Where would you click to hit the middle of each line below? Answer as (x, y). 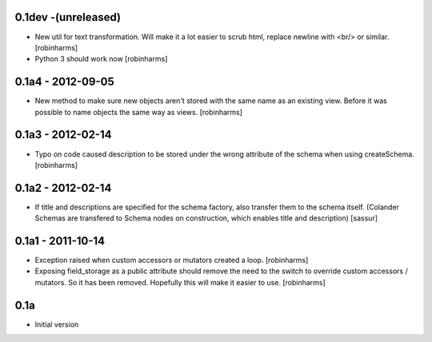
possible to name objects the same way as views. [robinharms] (139, 112)
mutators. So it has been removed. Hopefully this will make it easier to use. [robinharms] (180, 282)
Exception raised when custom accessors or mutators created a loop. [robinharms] (172, 260)
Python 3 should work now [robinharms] (101, 59)
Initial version (57, 324)
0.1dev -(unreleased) (68, 17)
